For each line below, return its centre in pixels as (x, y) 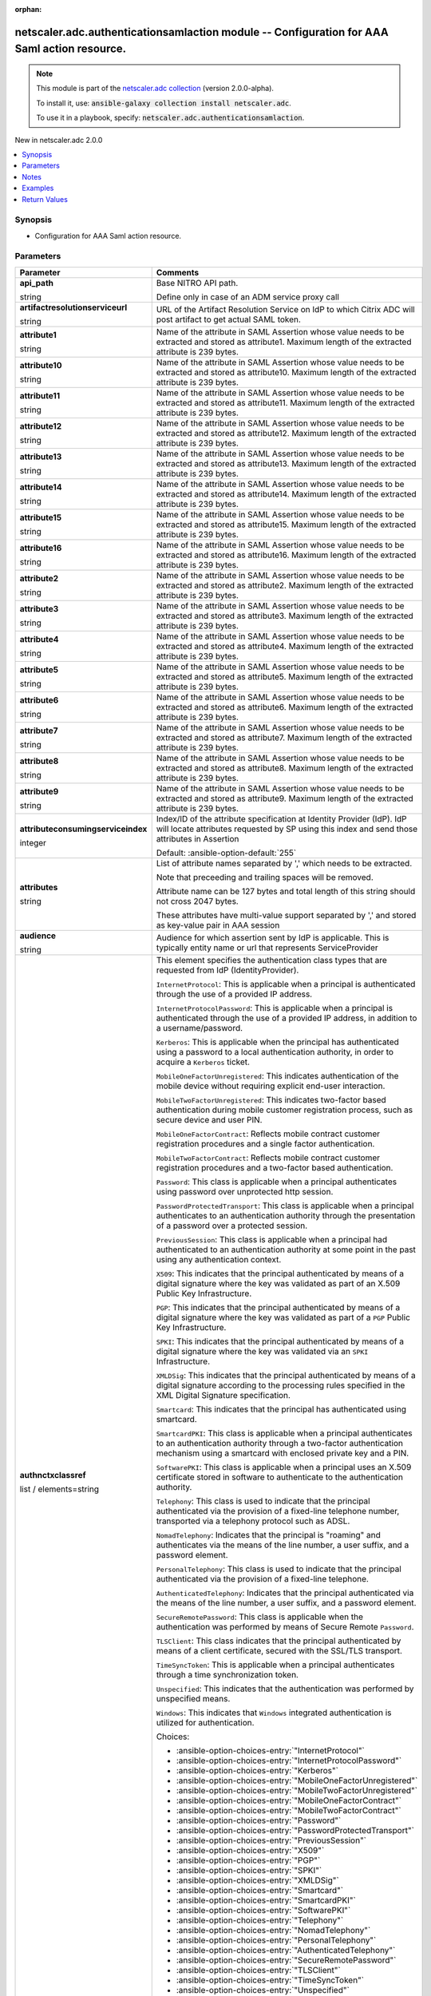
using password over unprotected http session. (245, 1191)
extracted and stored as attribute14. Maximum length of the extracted (286, 493)
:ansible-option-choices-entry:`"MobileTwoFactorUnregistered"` (297, 1790)
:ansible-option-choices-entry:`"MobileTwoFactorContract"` (289, 1810)
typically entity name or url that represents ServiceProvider (267, 948)
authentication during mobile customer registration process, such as (285, 1110)
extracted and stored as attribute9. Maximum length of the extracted (285, 798)
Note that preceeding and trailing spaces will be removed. (265, 877)
